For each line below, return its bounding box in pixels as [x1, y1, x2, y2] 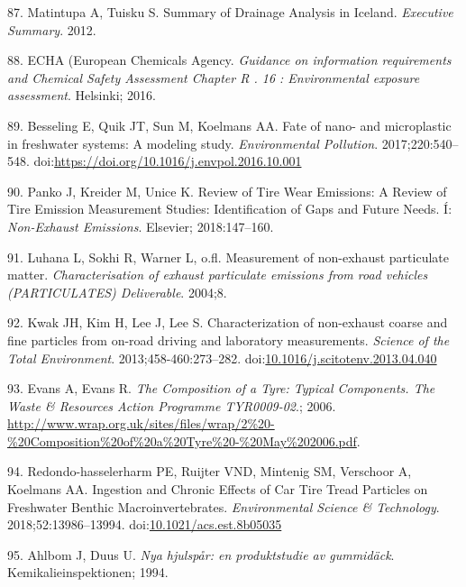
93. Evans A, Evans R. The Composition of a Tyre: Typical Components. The [7, 379, 435, 398]
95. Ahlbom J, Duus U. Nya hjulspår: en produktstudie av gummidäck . [7, 545, 395, 564]
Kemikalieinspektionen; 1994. [7, 563, 169, 582]
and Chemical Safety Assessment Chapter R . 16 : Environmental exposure [7, 68, 420, 87]
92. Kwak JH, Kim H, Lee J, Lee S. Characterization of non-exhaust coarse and [7, 313, 448, 332]
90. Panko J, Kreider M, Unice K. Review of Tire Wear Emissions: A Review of [7, 181, 447, 200]
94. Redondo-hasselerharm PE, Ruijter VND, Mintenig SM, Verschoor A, [7, 462, 412, 481]
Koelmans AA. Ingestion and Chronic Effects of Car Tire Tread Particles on [7, 480, 428, 499]
